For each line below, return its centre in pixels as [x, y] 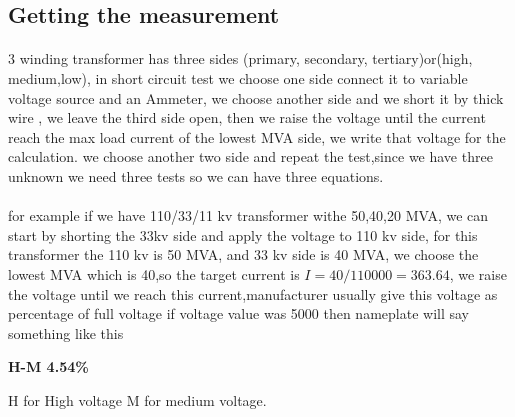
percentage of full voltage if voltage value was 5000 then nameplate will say [238, 313]
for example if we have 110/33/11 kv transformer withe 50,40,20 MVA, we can [248, 215]
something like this [66, 332]
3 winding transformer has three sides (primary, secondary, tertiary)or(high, [240, 58]
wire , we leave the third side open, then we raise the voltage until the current [247, 117]
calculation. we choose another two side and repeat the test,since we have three [250, 156]
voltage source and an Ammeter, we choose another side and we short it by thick [256, 97]
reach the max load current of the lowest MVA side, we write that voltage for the [257, 136]
